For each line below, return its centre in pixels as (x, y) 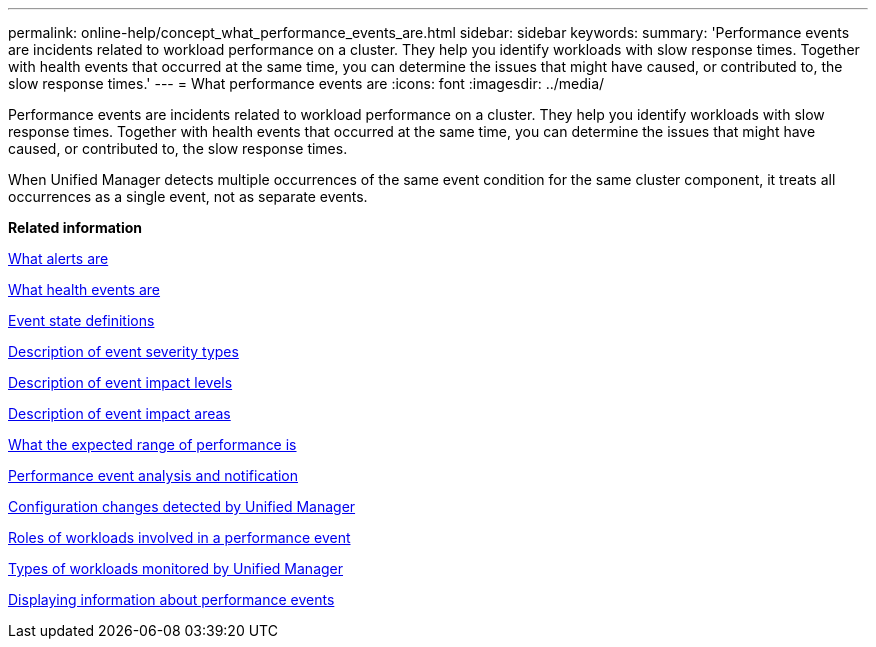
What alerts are (58, 258)
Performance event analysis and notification (153, 475)
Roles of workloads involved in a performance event (179, 537)
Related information (75, 227)
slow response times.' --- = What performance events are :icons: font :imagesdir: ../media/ (306, 83)
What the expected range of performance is (152, 444)
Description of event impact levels (120, 382)
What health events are (84, 289)
